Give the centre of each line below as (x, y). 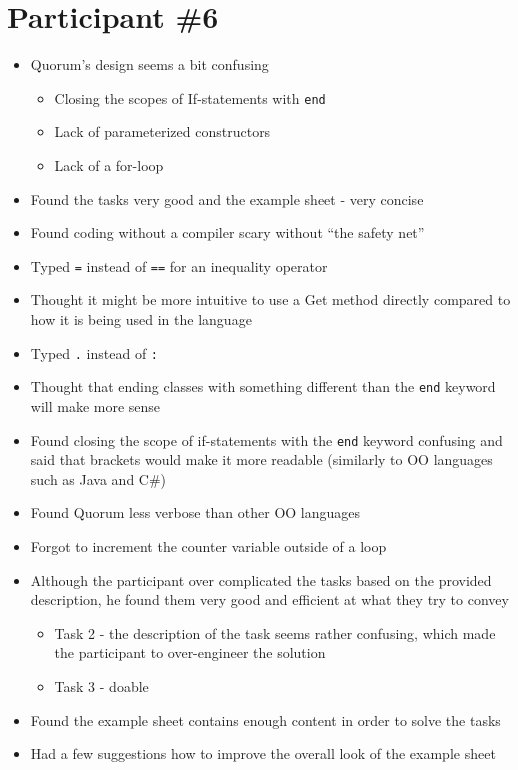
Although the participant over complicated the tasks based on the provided (261, 579)
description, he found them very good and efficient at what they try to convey (269, 599)
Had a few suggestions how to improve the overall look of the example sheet (263, 753)
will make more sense (95, 405)
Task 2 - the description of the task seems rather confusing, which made (275, 632)
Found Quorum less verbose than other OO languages (195, 512)
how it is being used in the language (141, 319)
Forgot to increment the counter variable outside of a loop (208, 545)
